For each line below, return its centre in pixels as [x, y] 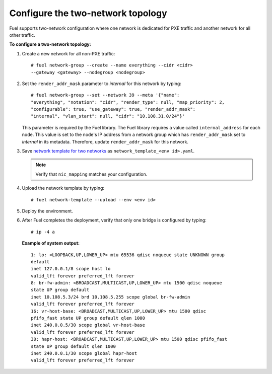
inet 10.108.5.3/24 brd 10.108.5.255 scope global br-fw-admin [111, 297]
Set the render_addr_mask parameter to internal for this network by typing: [101, 84]
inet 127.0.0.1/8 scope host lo [71, 269]
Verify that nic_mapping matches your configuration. [91, 174]
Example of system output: [51, 243]
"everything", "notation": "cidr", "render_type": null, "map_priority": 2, [128, 102]
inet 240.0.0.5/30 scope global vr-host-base [88, 325]
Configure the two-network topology [88, 13]
